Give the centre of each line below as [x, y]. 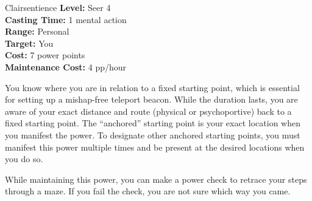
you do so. [24, 159]
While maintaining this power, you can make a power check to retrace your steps [156, 179]
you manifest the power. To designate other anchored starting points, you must [153, 135]
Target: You [29, 43]
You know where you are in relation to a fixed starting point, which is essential [152, 87]
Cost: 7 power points [45, 55]
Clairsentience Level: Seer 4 [58, 7]
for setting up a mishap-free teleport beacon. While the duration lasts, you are [151, 99]
